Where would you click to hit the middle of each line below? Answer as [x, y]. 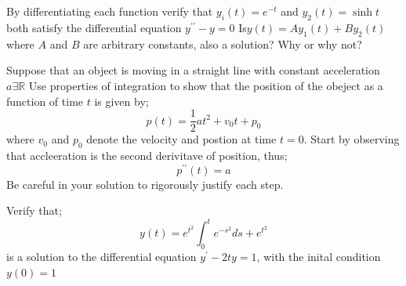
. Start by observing [352, 139]
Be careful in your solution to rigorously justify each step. [145, 184]
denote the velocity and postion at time [181, 139]
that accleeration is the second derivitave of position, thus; [147, 156]
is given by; [121, 101]
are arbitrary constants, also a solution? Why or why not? [223, 43]
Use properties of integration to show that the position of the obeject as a [206, 85]
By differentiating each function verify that [110, 11]
